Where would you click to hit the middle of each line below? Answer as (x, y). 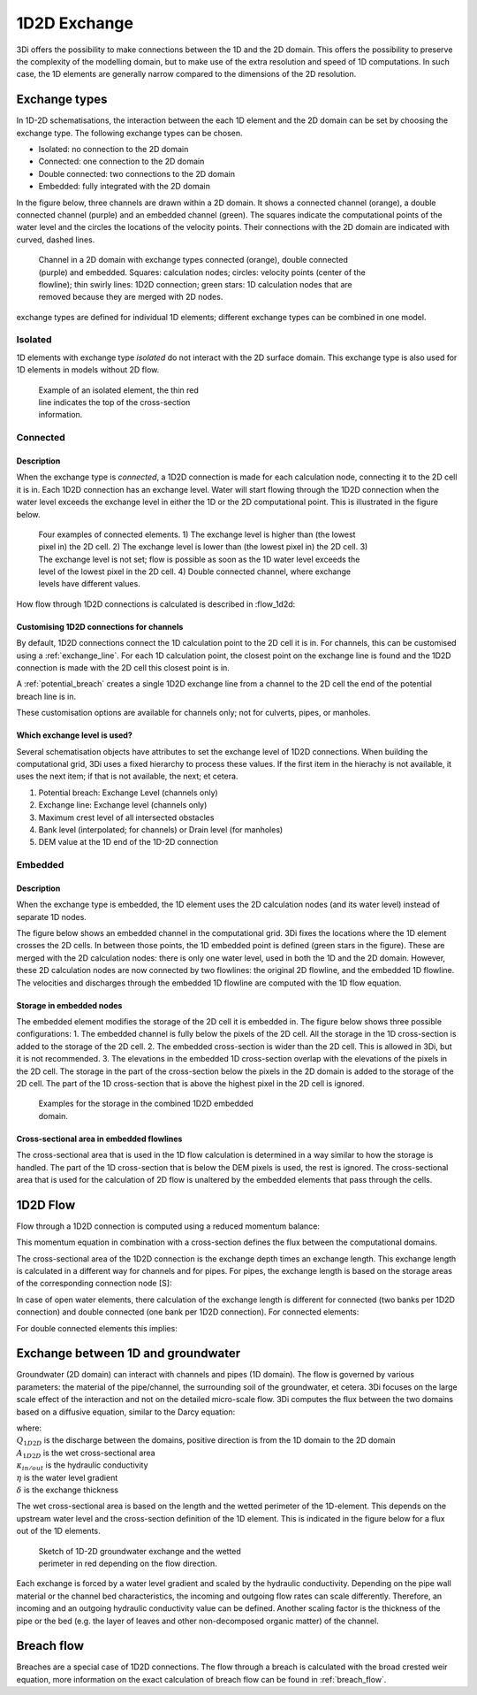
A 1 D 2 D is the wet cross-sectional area (86, 1453)
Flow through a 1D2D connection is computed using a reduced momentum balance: (168, 1226)
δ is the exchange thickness (68, 1490)
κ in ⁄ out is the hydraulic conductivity (83, 1466)
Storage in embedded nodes (69, 1005)
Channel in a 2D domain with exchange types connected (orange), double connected (193, 260)
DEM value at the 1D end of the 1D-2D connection (129, 842)
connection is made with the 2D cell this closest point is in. (123, 668)
